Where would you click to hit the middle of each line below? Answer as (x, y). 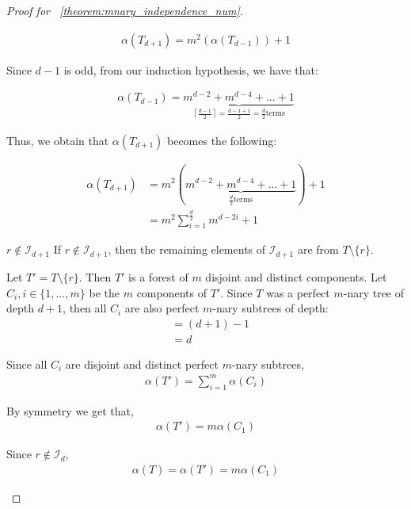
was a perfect (298, 292)
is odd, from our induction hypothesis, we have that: (191, 69)
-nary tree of (374, 292)
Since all (27, 364)
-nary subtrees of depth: (270, 308)
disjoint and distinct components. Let (296, 276)
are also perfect (162, 308)
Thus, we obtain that (58, 140)
